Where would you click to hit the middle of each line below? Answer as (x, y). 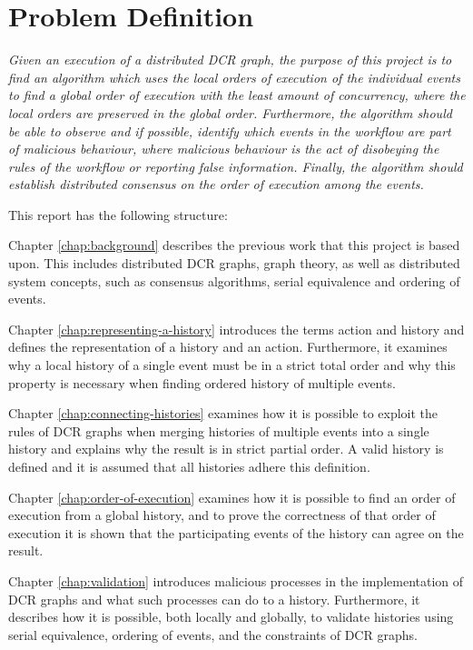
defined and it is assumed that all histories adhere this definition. (189, 466)
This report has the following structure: (118, 214)
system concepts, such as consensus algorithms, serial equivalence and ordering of (234, 280)
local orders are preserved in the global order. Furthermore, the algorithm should (230, 112)
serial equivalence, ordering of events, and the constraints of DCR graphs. (213, 634)
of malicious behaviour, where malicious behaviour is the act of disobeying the (224, 149)
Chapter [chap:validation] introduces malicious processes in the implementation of (236, 580)
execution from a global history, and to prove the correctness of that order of (222, 515)
